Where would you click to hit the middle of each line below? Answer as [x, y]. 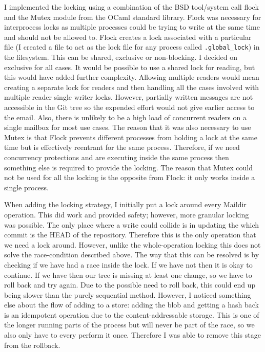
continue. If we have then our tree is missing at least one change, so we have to [128, 274]
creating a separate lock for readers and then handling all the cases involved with [132, 87]
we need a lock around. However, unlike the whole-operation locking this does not [132, 244]
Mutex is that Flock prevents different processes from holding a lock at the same [131, 137]
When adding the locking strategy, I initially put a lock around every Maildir [125, 204]
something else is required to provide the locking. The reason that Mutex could [129, 167]
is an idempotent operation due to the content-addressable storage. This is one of [132, 314]
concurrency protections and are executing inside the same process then [117, 157]
